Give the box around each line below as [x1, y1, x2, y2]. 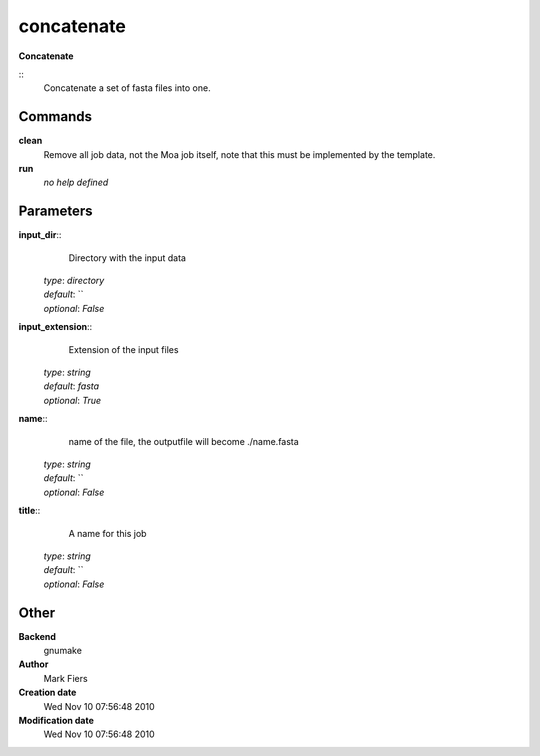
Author [18, 658, 49, 670]
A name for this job [68, 527, 147, 539]
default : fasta [43, 380, 100, 392]
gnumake [43, 645, 82, 657]
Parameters [18, 203, 93, 220]
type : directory [43, 275, 105, 287]
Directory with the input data [68, 251, 187, 264]
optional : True [43, 394, 102, 406]
